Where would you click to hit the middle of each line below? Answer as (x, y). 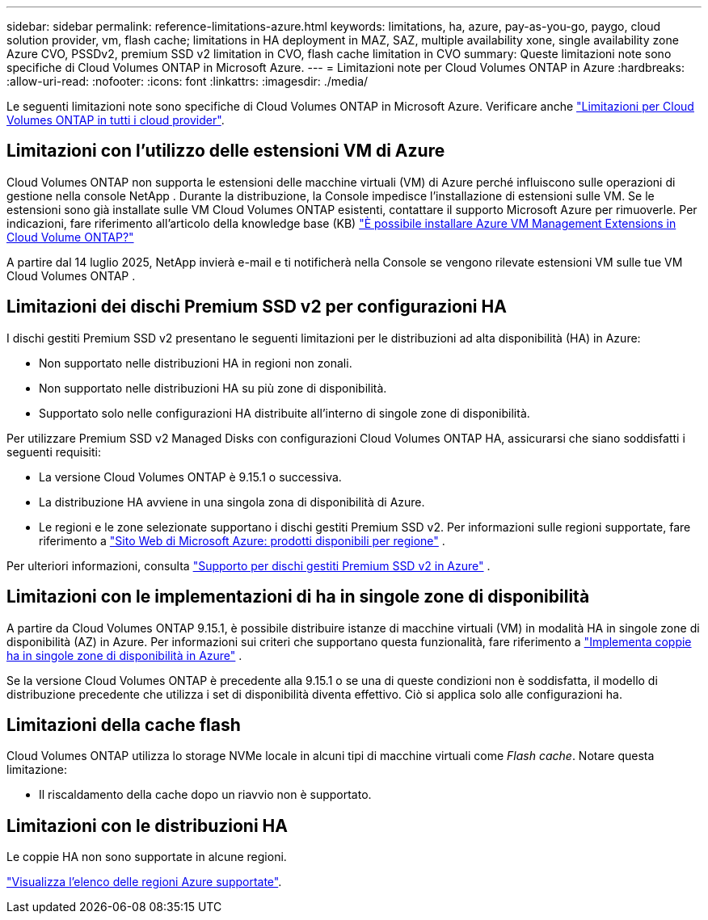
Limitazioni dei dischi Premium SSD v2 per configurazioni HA (257, 307)
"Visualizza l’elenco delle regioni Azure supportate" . (144, 882)
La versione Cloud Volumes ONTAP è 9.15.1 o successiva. (190, 477)
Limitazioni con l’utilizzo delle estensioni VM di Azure (226, 151)
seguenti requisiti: (54, 452)
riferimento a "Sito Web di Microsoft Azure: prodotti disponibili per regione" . (242, 540)
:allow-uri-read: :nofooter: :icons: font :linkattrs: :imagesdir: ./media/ (188, 81)
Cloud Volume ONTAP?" (70, 237)
